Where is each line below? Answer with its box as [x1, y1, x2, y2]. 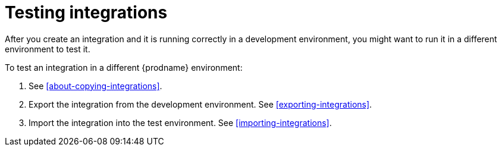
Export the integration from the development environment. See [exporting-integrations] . [29, 99, 372, 109]
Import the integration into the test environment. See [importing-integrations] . [29, 117, 332, 128]
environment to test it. [5, 43, 90, 54]
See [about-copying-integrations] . [29, 80, 162, 91]
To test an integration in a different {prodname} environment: [5, 62, 243, 73]
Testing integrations [5, 2, 168, 23]
